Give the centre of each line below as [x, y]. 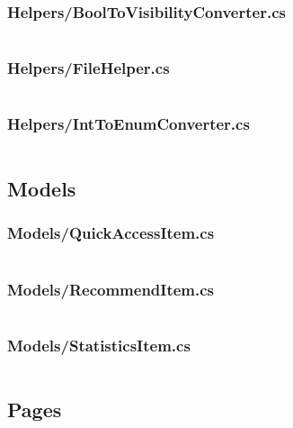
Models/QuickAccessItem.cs [111, 233]
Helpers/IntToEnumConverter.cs [129, 124]
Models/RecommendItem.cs [111, 289]
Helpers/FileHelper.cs [89, 68]
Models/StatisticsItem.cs [99, 345]
